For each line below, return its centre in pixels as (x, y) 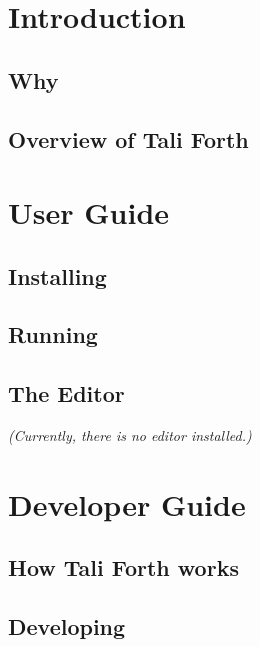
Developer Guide (127, 503)
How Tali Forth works (123, 567)
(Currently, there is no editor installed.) (130, 435)
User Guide (89, 212)
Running (53, 334)
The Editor (66, 393)
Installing (57, 275)
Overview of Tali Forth (128, 138)
